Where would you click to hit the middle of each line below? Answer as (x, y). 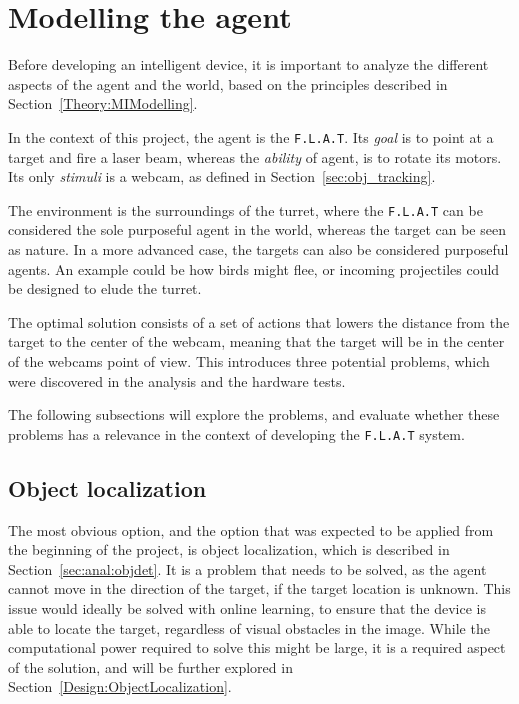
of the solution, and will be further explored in (150, 666)
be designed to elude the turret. (105, 288)
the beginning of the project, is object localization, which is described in (229, 549)
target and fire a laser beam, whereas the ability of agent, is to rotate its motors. (255, 156)
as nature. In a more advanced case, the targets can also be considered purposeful (258, 249)
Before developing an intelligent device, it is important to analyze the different (248, 64)
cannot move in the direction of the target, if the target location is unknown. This (259, 588)
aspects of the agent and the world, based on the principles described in (228, 83)
